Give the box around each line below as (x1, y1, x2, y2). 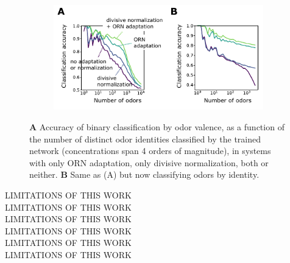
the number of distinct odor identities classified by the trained (29, 132, 261, 145)
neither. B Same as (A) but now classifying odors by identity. (29, 168, 260, 181)
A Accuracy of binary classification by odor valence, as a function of (29, 120, 285, 133)
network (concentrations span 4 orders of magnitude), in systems (29, 144, 271, 157)
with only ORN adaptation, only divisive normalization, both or (29, 156, 269, 169)
